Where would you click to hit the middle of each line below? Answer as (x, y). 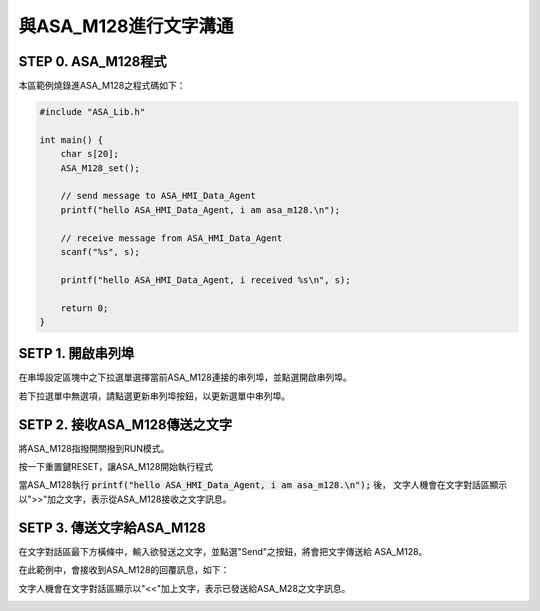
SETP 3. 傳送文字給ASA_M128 (112, 527)
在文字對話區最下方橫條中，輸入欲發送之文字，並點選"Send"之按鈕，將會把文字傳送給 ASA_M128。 (223, 551)
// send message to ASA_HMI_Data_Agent (158, 196)
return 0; (84, 308)
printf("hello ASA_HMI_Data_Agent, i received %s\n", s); (205, 279)
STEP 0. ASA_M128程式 (92, 61)
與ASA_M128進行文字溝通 (126, 26)
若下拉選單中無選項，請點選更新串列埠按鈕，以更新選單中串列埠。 (154, 396)
